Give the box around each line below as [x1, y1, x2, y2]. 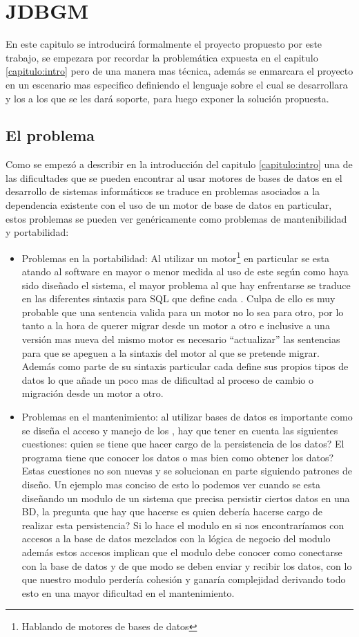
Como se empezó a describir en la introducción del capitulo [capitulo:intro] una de [6, 157, 353, 172]
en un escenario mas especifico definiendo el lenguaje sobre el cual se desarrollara [6, 77, 348, 91]
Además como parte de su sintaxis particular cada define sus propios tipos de [21, 359, 349, 373]
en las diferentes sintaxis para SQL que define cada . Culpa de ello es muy [21, 291, 336, 306]
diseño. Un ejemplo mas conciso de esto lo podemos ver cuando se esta [21, 477, 320, 492]
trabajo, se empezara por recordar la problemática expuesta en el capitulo [6, 50, 318, 64]
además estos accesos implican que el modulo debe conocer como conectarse [21, 544, 342, 559]
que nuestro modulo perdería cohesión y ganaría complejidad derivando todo [21, 572, 346, 587]
